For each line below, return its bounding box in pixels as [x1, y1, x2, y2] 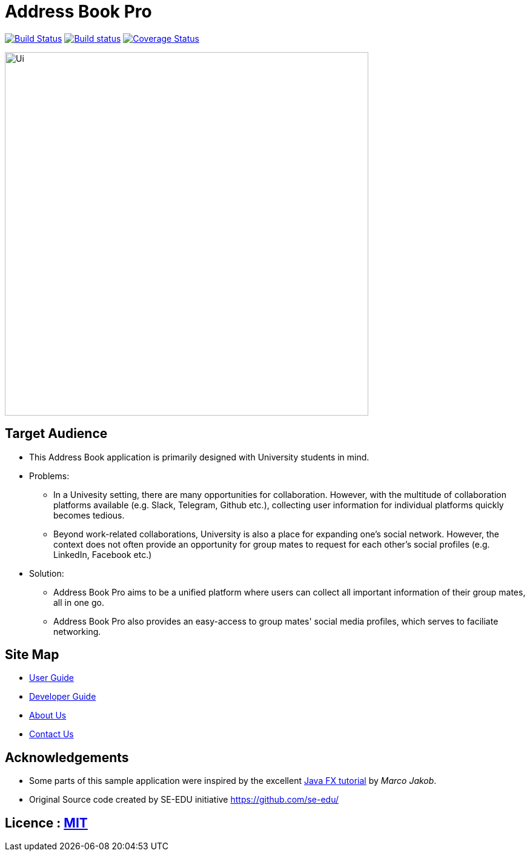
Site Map [5, 647, 59, 663]
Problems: [29, 470, 70, 481]
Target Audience [5, 426, 108, 442]
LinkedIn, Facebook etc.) [53, 549, 152, 560]
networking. [53, 626, 101, 637]
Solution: [29, 568, 64, 579]
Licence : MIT [5, 815, 88, 831]
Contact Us [29, 729, 74, 740]
